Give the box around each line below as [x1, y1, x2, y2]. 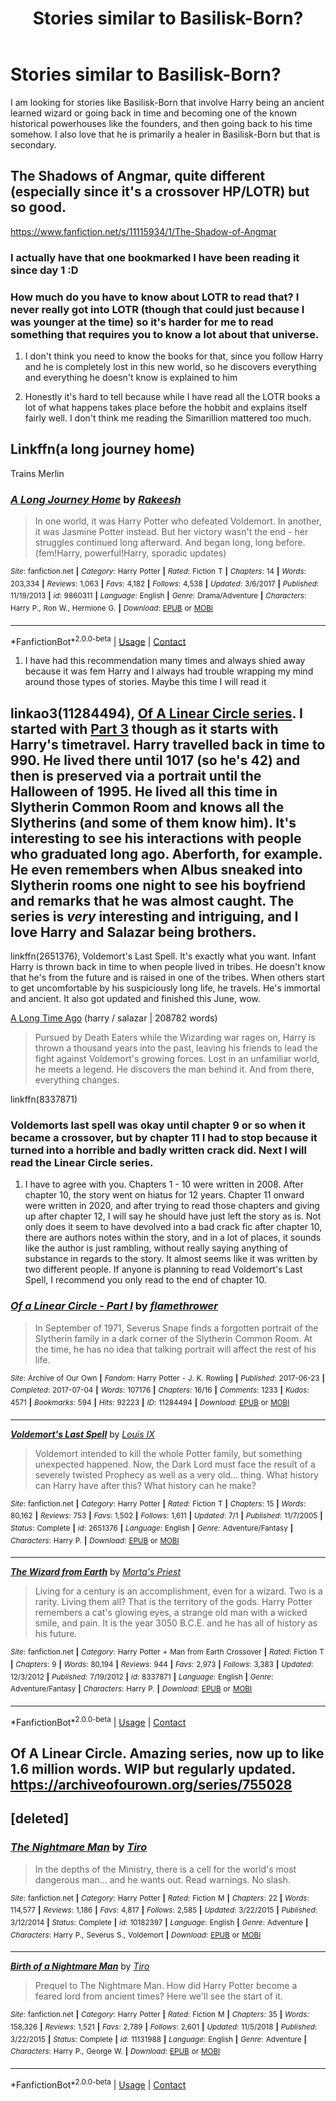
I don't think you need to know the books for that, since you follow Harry [24, 350, 324, 362]
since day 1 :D [10, 263, 79, 277]
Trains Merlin [10, 467, 65, 479]
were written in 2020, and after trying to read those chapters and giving [24, 1200, 320, 1212]
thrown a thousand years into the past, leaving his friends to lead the [34, 1042, 318, 1054]
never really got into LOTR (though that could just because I [10, 302, 305, 316]
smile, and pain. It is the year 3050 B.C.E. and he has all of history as [34, 1617, 318, 1629]
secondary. [10, 138, 57, 151]
